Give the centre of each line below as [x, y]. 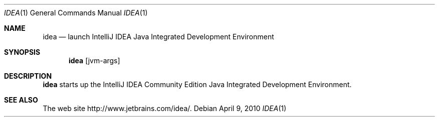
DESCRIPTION [28, 76]
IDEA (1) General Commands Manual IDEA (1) [76, 13]
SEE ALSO [21, 100]
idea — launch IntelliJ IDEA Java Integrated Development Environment [158, 37]
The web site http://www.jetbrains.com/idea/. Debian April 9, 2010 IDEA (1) [165, 108]
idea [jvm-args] [94, 60]
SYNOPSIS [22, 52]
